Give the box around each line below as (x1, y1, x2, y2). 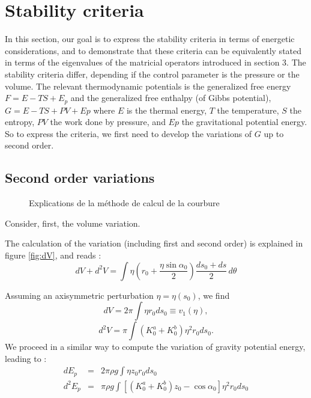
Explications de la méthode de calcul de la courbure (29, 197, 220, 209)
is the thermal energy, (126, 103, 207, 116)
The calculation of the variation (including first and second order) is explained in (5, 237, 303, 250)
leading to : (5, 352, 47, 364)
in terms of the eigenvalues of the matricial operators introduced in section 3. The (5, 56, 306, 69)
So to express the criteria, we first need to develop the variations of (5, 127, 252, 139)
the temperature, (217, 103, 279, 116)
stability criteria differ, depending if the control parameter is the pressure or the (5, 67, 300, 80)
